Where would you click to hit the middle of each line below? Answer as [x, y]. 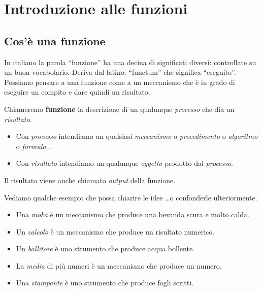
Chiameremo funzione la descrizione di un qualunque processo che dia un [119, 109]
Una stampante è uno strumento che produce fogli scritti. [105, 283]
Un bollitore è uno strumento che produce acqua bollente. [105, 249]
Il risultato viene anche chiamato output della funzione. [90, 180]
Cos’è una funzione [55, 40]
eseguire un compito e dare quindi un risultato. [77, 92]
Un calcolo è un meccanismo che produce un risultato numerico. [115, 231]
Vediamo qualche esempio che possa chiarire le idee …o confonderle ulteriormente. [131, 197]
